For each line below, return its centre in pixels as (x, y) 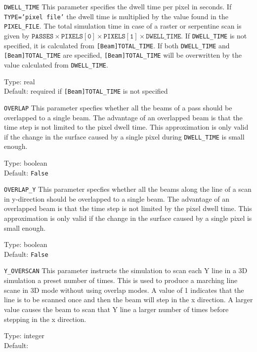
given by (17, 35)
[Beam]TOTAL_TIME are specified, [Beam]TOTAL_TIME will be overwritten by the (123, 55)
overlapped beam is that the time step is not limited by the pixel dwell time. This (128, 208)
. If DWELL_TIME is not (214, 35)
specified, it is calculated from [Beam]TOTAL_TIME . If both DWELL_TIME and (117, 45)
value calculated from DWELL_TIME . (56, 64)
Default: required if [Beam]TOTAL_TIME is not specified (86, 91)
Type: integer (24, 335)
